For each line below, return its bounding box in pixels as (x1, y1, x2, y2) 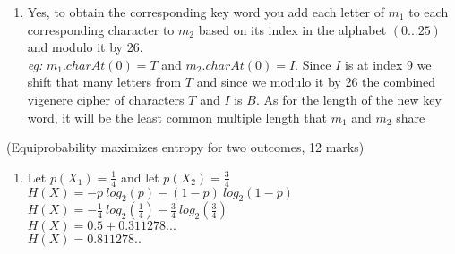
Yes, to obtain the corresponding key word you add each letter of (27, 3, 384, 21)
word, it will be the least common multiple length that (27, 107, 327, 126)
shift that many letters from (27, 72, 182, 91)
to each (408, 3, 449, 21)
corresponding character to (27, 20, 175, 38)
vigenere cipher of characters (27, 89, 185, 108)
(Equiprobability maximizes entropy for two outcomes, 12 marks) (6, 138, 365, 157)
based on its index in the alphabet (198, 20, 387, 38)
